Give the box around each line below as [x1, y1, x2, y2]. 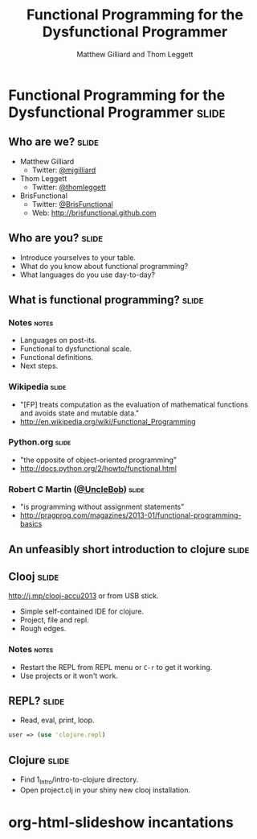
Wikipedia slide [8, 381, 67, 392]
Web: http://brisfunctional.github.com [31, 208, 157, 217]
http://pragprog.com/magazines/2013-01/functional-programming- [19, 510, 242, 520]
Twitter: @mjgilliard [31, 165, 96, 175]
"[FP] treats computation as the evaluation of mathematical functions [19, 399, 249, 409]
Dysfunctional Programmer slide [8, 103, 226, 122]
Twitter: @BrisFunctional [31, 199, 114, 209]
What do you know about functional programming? [19, 261, 189, 271]
